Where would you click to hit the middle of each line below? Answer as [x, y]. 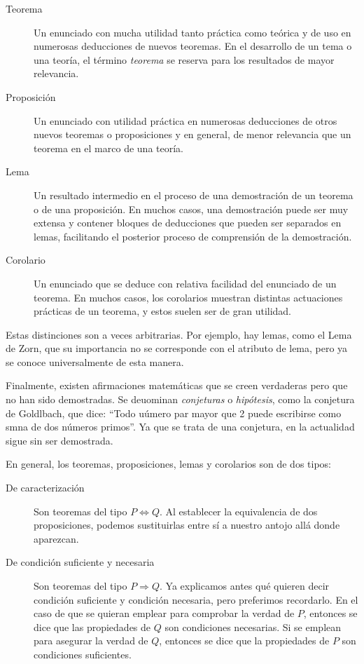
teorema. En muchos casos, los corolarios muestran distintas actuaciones [188, 297]
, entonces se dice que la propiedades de [244, 641]
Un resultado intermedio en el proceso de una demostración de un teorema [194, 195]
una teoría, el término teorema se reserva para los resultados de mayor [184, 59]
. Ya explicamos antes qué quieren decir [244, 585]
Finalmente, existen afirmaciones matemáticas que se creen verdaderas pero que [177, 385]
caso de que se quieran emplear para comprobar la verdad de [164, 613]
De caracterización [45, 488]
